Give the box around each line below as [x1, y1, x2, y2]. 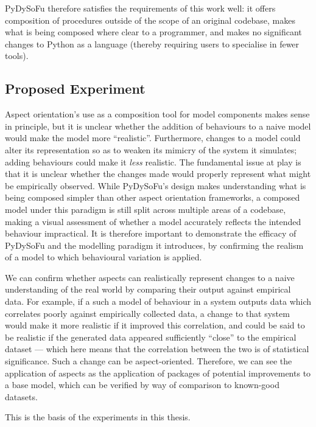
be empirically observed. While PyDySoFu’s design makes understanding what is [5, 179, 306, 192]
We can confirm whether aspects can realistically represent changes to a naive [5, 271, 295, 283]
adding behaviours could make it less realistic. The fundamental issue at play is [5, 155, 301, 168]
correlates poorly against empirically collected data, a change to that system [5, 307, 290, 319]
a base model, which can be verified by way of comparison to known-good [5, 378, 279, 391]
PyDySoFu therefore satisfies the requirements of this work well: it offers [5, 2, 276, 14]
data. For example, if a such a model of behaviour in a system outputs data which [5, 295, 312, 308]
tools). [5, 49, 29, 62]
